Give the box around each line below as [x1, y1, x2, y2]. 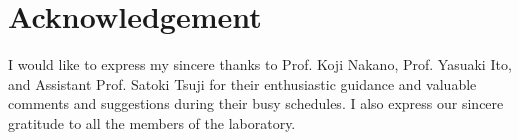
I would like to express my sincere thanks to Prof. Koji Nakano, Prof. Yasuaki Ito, [8, 54, 512, 75]
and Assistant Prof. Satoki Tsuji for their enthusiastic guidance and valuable [8, 73, 477, 94]
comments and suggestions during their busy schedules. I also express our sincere [8, 93, 504, 114]
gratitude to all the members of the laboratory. [8, 112, 296, 133]
